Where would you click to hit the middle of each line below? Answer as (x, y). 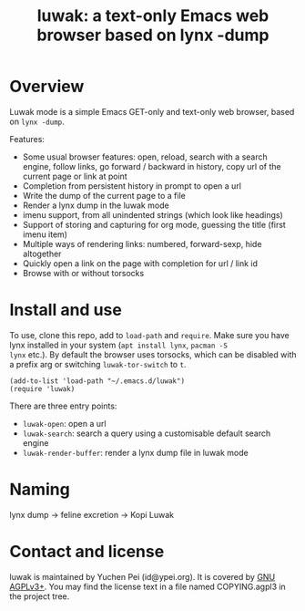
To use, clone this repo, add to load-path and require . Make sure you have (149, 335)
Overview (47, 87)
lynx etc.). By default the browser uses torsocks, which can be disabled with (153, 354)
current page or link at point (75, 176)
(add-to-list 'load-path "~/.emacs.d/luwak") (97, 381)
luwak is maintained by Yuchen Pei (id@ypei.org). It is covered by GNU (142, 576)
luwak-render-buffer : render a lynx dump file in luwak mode (135, 452)
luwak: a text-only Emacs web (153, 16)
